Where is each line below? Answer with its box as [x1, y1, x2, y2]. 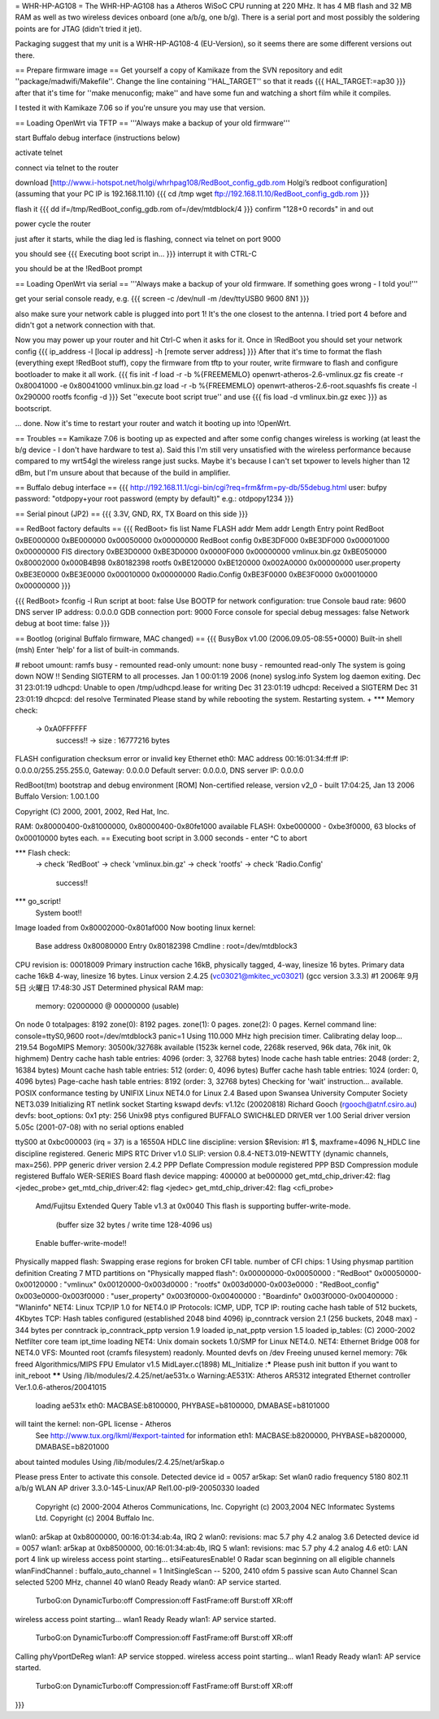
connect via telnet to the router [15, 163, 119, 173]
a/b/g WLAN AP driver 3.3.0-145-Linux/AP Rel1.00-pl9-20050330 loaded [15, 1483, 260, 1493]
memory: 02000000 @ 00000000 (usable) [35, 1001, 180, 1011]
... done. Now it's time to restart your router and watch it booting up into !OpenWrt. [15, 419, 292, 428]
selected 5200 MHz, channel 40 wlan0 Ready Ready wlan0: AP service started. [15, 1577, 282, 1587]
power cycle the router [15, 219, 91, 229]
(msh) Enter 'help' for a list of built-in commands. [15, 645, 180, 655]
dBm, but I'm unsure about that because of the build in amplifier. [15, 467, 231, 477]
